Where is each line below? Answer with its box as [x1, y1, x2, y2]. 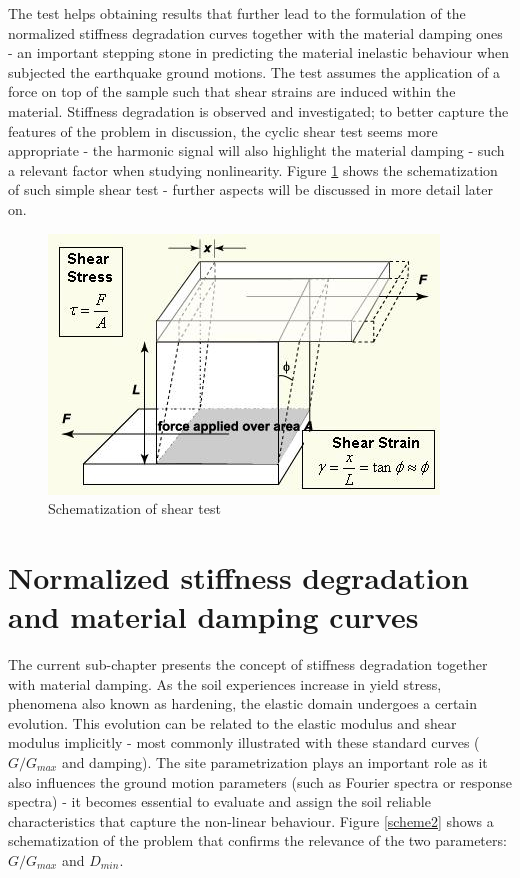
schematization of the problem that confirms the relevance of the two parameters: [8, 830, 507, 851]
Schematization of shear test [48, 498, 221, 519]
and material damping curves [8, 596, 419, 637]
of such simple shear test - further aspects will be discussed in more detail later [8, 179, 494, 200]
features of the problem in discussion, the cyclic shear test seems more [8, 120, 438, 141]
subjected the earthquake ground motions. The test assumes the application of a [8, 61, 501, 82]
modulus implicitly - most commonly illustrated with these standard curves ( [8, 732, 480, 753]
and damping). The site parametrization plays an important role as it [61, 752, 488, 772]
